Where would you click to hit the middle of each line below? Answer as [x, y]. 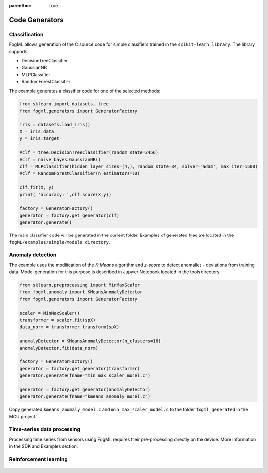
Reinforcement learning [38, 459]
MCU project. [23, 416]
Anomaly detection [33, 255]
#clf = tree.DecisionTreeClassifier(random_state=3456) [89, 153]
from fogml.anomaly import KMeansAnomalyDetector [81, 292]
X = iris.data [37, 132]
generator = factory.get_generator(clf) [69, 215]
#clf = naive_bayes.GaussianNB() [60, 160]
